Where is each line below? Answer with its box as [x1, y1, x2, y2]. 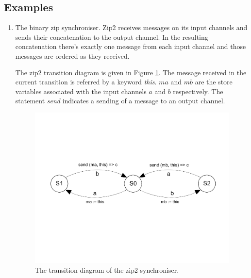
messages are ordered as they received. [15, 50, 130, 61]
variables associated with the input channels [15, 86, 147, 96]
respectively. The [173, 86, 223, 96]
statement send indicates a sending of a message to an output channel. [15, 96, 225, 106]
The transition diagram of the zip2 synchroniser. [34, 264, 179, 275]
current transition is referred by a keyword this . [15, 77, 157, 87]
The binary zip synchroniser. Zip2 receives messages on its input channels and [15, 22, 248, 33]
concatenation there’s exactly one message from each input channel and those [15, 41, 246, 51]
